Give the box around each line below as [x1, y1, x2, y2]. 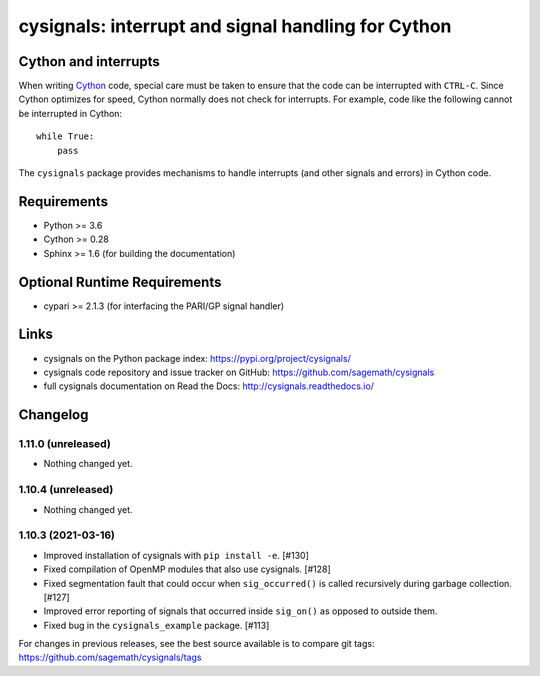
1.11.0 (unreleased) [18, 437, 112, 451]
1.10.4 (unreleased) [18, 483, 114, 497]
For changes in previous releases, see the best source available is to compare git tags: [18, 638, 375, 650]
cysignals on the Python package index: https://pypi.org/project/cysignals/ [43, 352, 352, 364]
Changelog [18, 406, 89, 424]
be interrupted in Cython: [18, 107, 123, 119]
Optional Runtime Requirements [18, 273, 222, 290]
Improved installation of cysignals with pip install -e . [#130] [43, 549, 310, 561]
